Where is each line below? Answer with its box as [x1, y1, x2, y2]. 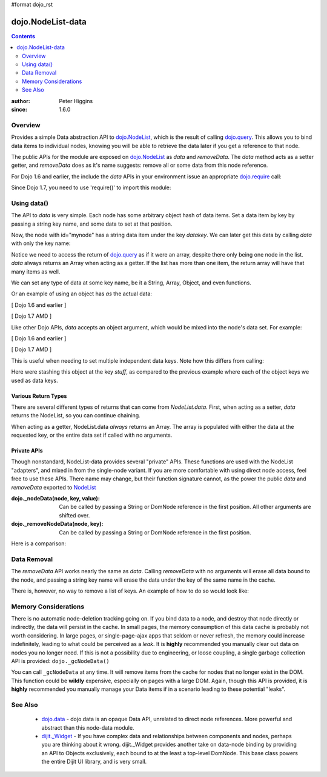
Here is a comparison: [11, 540, 67, 547]
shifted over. [59, 511, 90, 519]
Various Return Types [11, 392, 67, 400]
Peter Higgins [59, 97, 93, 104]
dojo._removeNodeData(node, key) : [11, 520, 104, 528]
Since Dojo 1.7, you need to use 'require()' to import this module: [11, 184, 171, 191]
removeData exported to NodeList [11, 483, 96, 491]
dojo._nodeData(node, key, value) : [11, 495, 100, 502]
